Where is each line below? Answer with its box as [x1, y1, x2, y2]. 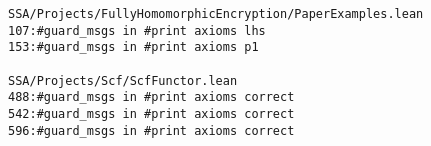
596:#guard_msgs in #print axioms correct [8, 123, 295, 138]
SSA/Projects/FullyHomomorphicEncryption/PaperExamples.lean [8, 7, 424, 21]
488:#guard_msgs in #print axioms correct [8, 90, 295, 105]
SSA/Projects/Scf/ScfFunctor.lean [8, 73, 238, 88]
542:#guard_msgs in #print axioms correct [8, 106, 295, 121]
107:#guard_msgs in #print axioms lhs [8, 23, 266, 38]
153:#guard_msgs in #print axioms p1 [8, 40, 259, 55]
